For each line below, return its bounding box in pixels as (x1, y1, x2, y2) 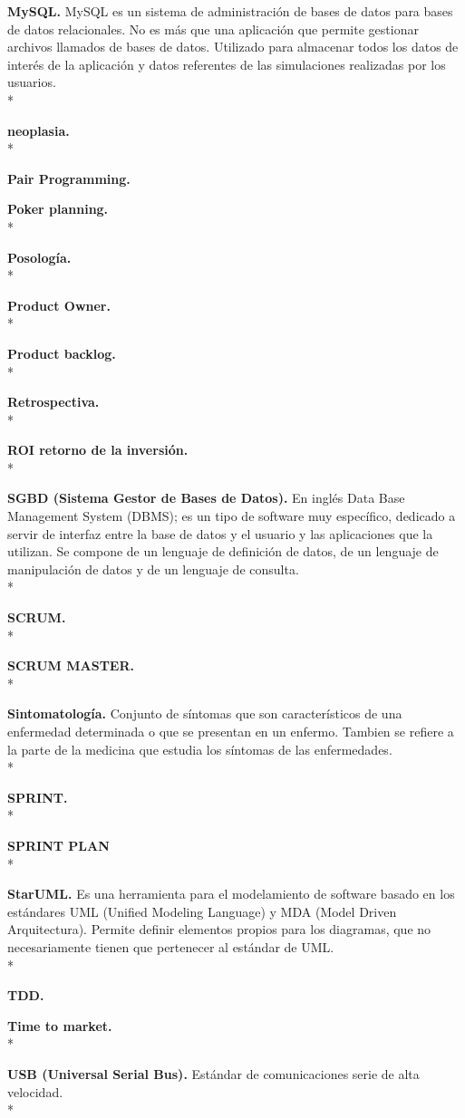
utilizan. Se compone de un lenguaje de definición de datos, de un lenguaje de (7, 542, 439, 561)
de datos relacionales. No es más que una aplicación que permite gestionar (7, 19, 419, 38)
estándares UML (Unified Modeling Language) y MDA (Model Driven (7, 901, 397, 920)
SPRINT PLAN (7, 835, 110, 854)
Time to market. (7, 1016, 112, 1035)
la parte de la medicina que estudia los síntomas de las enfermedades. (7, 739, 392, 758)
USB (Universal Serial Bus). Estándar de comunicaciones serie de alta (7, 1064, 420, 1083)
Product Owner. (7, 295, 111, 314)
